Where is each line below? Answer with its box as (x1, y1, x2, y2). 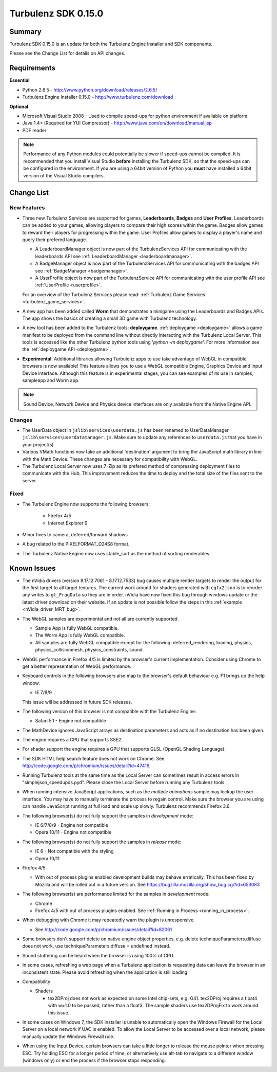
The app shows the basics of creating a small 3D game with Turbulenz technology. (22, 315, 197, 321)
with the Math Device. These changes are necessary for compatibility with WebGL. (22, 456, 197, 462)
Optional (9, 103, 28, 110)
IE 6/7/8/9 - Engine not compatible (35, 822, 109, 828)
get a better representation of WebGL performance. (22, 663, 132, 669)
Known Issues (9, 564, 56, 573)
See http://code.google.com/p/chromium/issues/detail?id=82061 (35, 926, 172, 933)
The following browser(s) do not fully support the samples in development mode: (22, 812, 193, 819)
